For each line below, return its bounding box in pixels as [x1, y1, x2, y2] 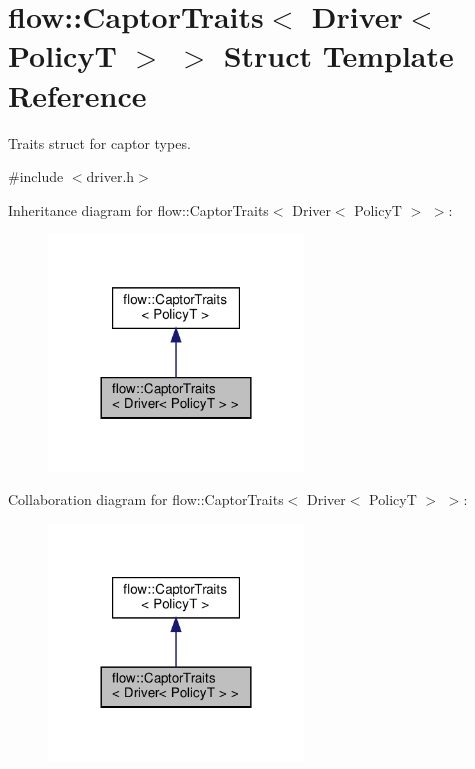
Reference [8, 74, 147, 115]
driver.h [86, 166, 135, 187]
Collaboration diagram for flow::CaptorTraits [8, 489, 284, 510]
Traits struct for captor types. [8, 132, 191, 153]
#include [8, 166, 64, 187]
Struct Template [223, 35, 454, 76]
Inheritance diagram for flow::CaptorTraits [8, 199, 269, 220]
